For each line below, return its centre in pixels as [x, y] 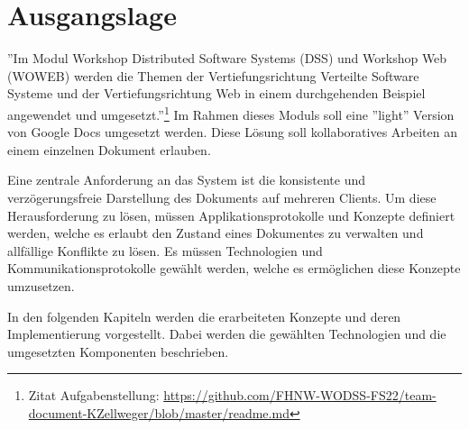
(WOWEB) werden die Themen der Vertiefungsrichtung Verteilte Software [213, 75]
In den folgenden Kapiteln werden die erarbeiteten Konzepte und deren [204, 316]
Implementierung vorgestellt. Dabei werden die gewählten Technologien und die [227, 334]
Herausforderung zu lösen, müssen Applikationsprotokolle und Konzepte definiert [231, 215]
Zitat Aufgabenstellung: [94, 395]
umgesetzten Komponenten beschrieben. [118, 351]
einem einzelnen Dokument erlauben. [109, 149]
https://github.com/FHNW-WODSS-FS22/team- [300, 395]
